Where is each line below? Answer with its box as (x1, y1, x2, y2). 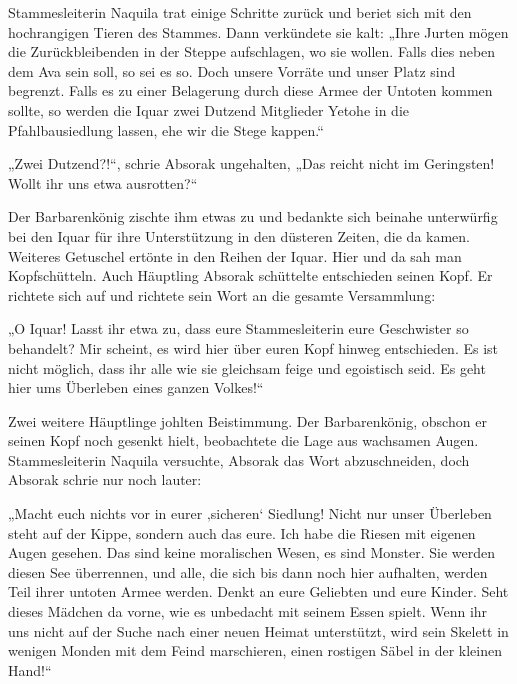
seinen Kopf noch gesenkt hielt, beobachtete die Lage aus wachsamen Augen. (8, 430, 479, 451)
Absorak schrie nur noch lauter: (8, 469, 202, 490)
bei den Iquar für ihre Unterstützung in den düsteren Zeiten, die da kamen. (8, 225, 470, 246)
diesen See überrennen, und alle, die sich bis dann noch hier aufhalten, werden (8, 561, 488, 582)
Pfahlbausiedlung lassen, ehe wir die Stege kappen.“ (8, 119, 324, 140)
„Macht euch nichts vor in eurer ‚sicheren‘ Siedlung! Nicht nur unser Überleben (8, 503, 492, 524)
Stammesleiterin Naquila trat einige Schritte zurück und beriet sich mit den (8, 2, 472, 22)
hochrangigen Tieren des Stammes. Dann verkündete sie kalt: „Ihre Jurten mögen (8, 21, 509, 42)
